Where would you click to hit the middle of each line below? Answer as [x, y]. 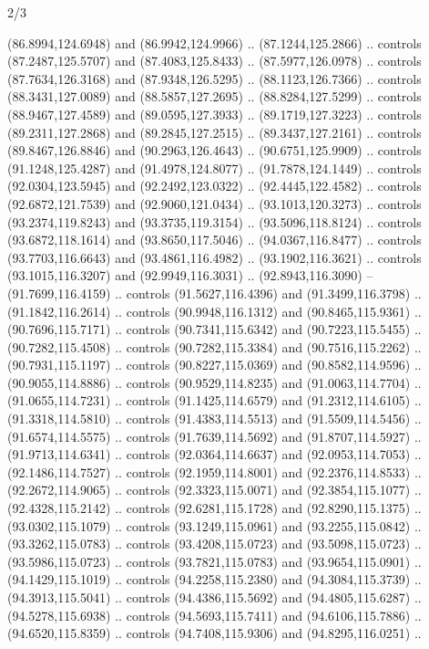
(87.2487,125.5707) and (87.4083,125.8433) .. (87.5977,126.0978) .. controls [214, 61]
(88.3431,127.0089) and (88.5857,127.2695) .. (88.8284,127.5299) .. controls [214, 96]
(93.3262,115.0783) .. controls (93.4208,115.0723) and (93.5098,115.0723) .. [214, 544]
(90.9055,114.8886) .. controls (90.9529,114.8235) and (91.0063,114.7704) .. [214, 382]
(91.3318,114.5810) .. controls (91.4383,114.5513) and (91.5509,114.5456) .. [214, 419]
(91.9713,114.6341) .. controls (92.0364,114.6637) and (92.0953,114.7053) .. [214, 454]
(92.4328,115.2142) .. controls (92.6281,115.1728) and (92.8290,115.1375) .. [214, 508]
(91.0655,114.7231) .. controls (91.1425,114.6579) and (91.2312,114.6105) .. [214, 400]
